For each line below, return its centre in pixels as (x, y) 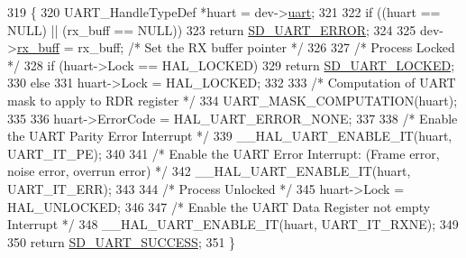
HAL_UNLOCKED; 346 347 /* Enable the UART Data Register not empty (219, 206)
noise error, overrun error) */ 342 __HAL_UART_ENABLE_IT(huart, (209, 171)
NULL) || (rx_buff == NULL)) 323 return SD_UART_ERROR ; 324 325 (212, 29)
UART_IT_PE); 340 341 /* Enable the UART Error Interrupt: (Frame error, (224, 153)
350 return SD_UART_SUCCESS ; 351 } (122, 241)
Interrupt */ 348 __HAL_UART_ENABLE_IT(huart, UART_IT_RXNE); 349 (233, 224)
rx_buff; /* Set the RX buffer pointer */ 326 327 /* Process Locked (266, 47)
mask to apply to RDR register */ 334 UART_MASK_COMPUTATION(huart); (233, 100)
